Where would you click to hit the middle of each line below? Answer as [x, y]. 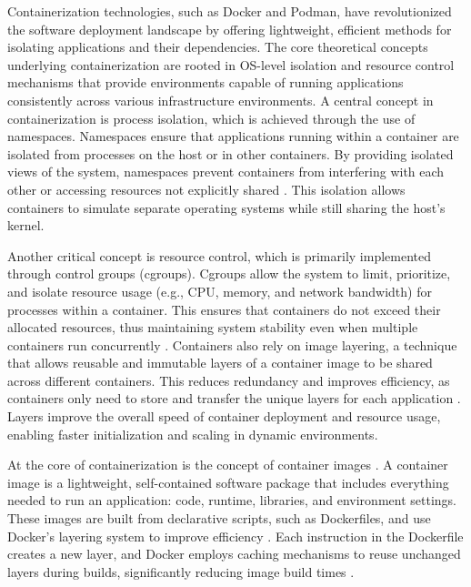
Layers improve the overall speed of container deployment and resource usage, [224, 416]
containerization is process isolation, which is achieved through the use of [211, 118]
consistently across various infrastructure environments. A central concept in [220, 100]
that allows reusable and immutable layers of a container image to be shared [220, 363]
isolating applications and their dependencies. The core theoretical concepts [218, 47]
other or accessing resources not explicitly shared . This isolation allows [206, 189]
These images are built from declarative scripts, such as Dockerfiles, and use [219, 518]
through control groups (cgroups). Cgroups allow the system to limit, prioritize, [229, 273]
